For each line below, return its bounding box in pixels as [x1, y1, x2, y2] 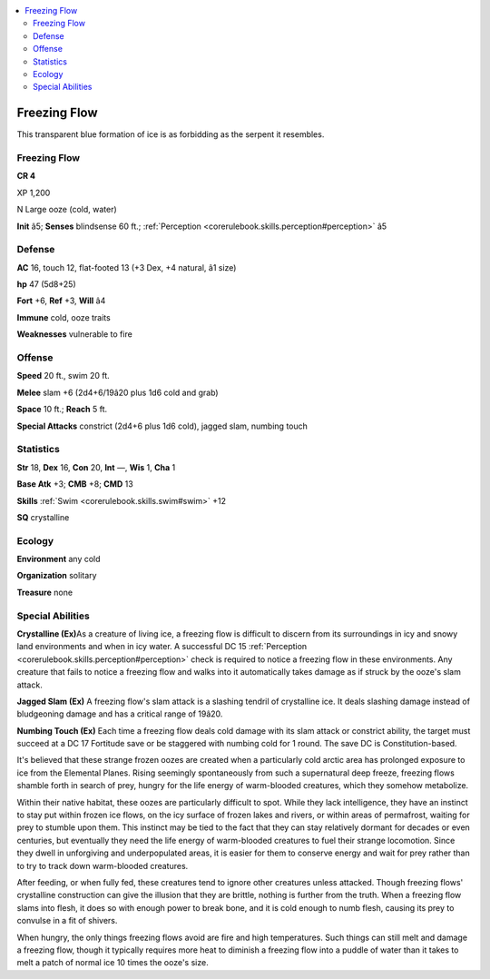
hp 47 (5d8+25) [16, 279, 76, 290]
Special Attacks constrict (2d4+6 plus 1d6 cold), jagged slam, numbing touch [16, 420, 309, 431]
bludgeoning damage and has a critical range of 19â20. [16, 708, 223, 719]
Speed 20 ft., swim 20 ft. [16, 371, 111, 381]
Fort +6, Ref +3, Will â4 [16, 295, 106, 306]
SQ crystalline [16, 511, 70, 522]
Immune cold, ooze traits [16, 311, 111, 322]
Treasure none [16, 587, 73, 598]
